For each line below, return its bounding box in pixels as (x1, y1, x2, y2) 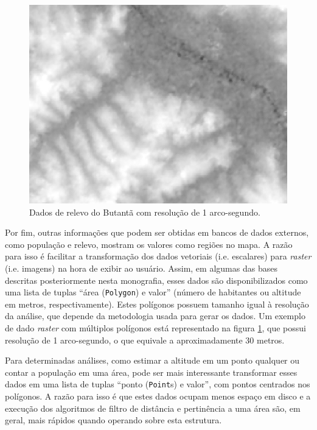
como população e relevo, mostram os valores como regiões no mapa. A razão (5, 238, 293, 250)
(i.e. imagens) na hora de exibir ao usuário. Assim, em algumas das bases (5, 261, 277, 274)
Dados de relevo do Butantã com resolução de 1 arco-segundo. (29, 205, 260, 218)
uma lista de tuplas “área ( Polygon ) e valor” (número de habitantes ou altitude (5, 286, 301, 298)
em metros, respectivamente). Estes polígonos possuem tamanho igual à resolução (5, 297, 309, 310)
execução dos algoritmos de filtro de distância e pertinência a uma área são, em (5, 401, 301, 414)
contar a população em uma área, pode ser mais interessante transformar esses (5, 365, 298, 378)
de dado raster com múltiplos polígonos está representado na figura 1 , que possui (5, 321, 306, 334)
